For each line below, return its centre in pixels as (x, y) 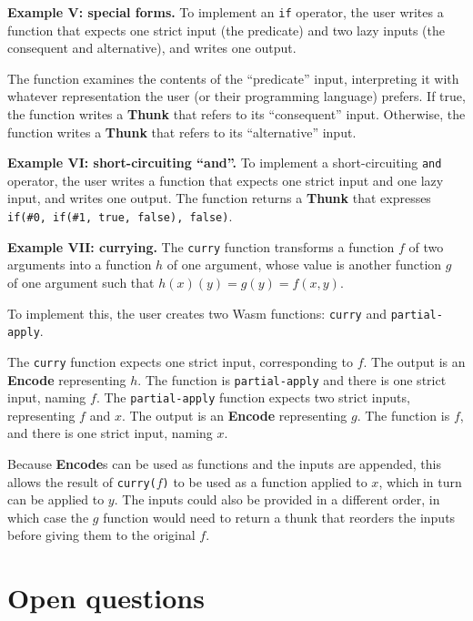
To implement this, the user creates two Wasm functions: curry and (197, 313)
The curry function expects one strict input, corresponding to (180, 361)
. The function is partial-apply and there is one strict (292, 379)
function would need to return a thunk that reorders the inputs (279, 517)
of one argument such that (81, 282)
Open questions (106, 598)
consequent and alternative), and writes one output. (152, 48)
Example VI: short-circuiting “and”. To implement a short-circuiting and (225, 163)
